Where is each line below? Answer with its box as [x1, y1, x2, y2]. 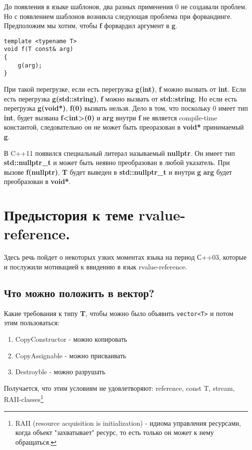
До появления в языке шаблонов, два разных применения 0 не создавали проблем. [4, 1, 247, 11]
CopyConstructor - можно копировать [15, 333, 127, 344]
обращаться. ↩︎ [15, 436, 57, 447]
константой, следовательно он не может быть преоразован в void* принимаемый [4, 122, 244, 132]
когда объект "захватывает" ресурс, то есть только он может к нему [15, 427, 214, 437]
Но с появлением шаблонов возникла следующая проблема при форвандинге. [4, 11, 232, 21]
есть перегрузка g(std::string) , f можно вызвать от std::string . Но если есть [4, 93, 237, 103]
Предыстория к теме [4, 205, 134, 225]
